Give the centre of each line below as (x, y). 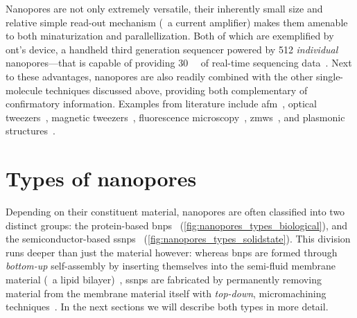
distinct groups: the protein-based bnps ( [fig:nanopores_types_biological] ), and (177, 225)
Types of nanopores (101, 178)
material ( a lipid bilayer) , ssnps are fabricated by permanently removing (164, 280)
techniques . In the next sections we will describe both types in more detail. (167, 307)
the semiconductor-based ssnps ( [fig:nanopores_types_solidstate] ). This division (178, 239)
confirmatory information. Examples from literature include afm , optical (161, 104)
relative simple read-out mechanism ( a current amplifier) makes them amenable (177, 22)
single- (330, 76)
